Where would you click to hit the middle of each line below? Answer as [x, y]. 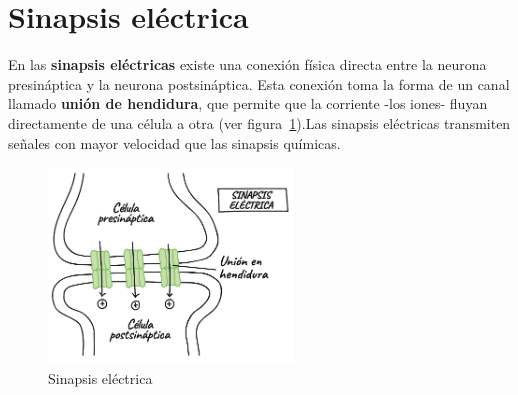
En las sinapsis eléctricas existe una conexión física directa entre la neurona [247, 64]
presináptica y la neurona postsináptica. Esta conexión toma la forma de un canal [259, 83]
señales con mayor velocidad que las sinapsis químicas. [174, 142]
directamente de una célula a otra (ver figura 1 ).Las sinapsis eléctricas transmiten [259, 122]
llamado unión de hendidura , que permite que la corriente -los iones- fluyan [248, 103]
